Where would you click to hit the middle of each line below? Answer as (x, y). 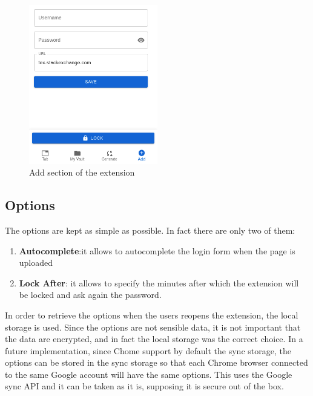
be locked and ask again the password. (90, 295)
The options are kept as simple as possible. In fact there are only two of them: (150, 230)
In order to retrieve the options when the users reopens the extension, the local (152, 315)
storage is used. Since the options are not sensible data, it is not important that (153, 327)
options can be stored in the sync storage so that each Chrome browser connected (156, 362)
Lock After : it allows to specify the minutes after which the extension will (159, 282)
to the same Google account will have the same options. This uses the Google (149, 374)
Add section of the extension (82, 172)
